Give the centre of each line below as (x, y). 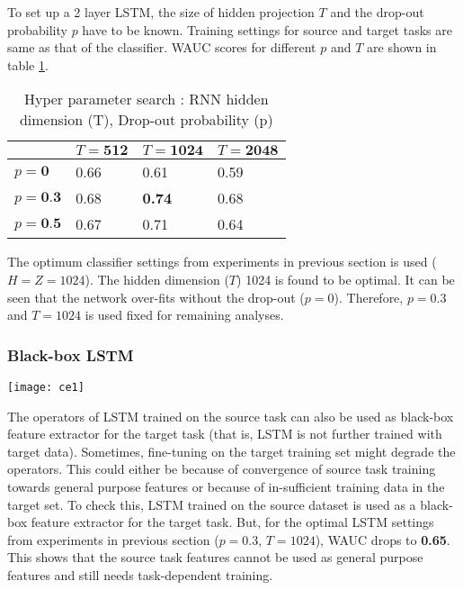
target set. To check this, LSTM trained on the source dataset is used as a (212, 504)
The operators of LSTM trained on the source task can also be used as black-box (231, 416)
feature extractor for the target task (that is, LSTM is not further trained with (225, 434)
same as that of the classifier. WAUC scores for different (162, 47)
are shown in (402, 47)
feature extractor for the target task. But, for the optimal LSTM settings (232, 522)
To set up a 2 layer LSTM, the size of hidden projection (161, 12)
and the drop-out (377, 12)
